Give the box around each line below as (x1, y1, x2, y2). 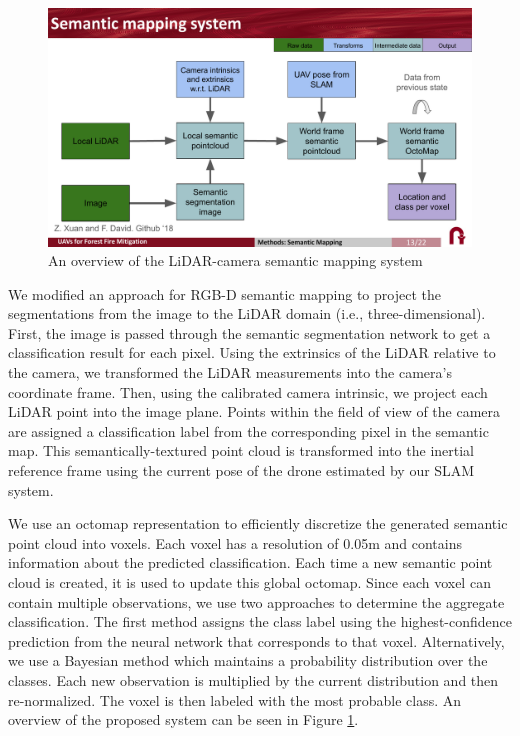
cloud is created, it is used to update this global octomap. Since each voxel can (8, 572, 491, 592)
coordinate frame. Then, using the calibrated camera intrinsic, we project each (8, 381, 488, 402)
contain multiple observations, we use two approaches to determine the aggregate (8, 591, 505, 612)
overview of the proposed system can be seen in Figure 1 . (8, 709, 359, 730)
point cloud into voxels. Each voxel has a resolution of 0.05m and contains (8, 532, 462, 553)
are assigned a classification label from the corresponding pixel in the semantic (8, 420, 489, 441)
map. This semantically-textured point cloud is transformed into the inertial (8, 440, 474, 461)
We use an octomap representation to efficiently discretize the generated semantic (8, 513, 508, 534)
